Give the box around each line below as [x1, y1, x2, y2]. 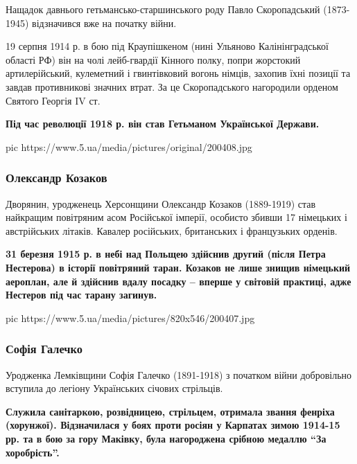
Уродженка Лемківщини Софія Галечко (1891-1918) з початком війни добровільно [6, 367, 352, 382]
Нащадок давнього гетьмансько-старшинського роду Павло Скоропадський [6, 2, 320, 16]
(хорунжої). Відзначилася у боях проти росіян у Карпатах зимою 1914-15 [6, 418, 340, 432]
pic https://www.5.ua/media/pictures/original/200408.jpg [6, 139, 252, 154]
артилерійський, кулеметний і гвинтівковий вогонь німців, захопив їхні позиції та [6, 66, 351, 80]
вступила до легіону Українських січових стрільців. [6, 381, 223, 395]
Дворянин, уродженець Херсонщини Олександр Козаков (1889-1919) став [6, 196, 316, 211]
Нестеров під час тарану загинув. [6, 287, 157, 302]
